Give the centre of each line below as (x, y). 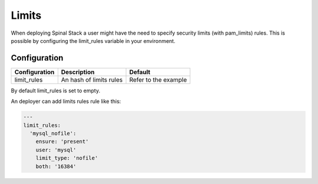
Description (78, 72)
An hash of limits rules (92, 79)
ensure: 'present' (62, 142)
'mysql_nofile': (53, 133)
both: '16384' (56, 166)
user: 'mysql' (56, 150)
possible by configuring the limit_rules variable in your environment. (93, 41)
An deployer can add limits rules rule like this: (66, 101)
